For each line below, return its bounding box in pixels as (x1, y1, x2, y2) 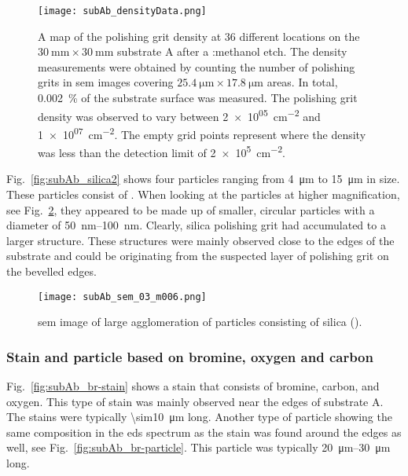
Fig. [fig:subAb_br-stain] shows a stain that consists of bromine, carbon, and (6, 378, 380, 394)
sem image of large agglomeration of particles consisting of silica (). (38, 313, 362, 330)
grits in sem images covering (38, 74, 174, 90)
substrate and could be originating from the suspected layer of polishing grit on (6, 247, 389, 264)
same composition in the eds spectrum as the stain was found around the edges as (6, 423, 402, 440)
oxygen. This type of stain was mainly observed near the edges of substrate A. (6, 393, 384, 409)
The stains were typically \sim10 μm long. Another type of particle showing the (6, 408, 392, 425)
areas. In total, (266, 74, 338, 90)
